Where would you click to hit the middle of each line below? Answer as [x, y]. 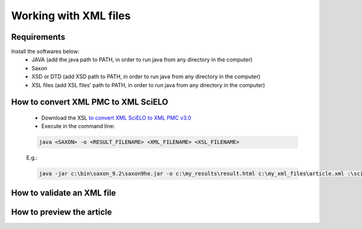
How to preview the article [62, 212]
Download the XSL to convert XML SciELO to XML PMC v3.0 [116, 118]
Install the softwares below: [45, 52]
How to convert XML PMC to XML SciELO [90, 102]
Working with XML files [71, 16]
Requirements [38, 37]
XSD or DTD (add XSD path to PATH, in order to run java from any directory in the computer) [146, 77]
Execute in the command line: [78, 126]
